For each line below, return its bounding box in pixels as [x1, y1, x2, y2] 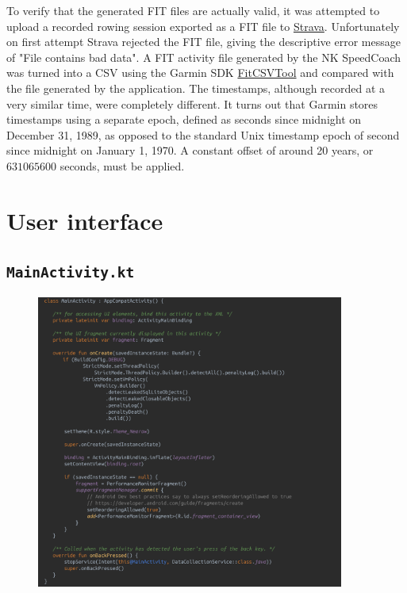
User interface [6, 204, 163, 236]
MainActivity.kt [6, 264, 135, 281]
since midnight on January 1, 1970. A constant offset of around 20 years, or [6, 142, 374, 159]
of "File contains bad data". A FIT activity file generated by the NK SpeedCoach [6, 48, 401, 65]
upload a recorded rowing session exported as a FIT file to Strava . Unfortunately [6, 17, 400, 34]
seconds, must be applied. [60, 157, 185, 174]
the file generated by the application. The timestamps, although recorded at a [6, 79, 386, 96]
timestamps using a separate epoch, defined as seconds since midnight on [6, 111, 362, 128]
